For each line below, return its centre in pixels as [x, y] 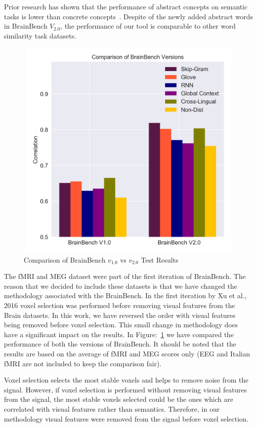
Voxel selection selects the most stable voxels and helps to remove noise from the [126, 380]
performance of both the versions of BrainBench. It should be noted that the [120, 344]
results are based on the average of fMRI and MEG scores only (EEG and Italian [127, 354]
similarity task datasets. [40, 35]
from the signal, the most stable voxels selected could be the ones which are [119, 399]
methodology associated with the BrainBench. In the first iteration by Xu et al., [125, 295]
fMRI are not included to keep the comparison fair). [83, 363]
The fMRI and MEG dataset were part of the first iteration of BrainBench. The [125, 276]
